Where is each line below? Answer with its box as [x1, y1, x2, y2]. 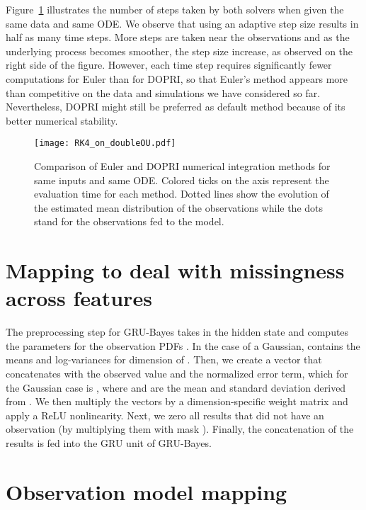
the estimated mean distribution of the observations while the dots [34, 200, 324, 215]
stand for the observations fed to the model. [34, 214, 224, 229]
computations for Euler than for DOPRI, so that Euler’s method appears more [6, 71, 348, 86]
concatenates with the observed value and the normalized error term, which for [6, 366, 348, 381]
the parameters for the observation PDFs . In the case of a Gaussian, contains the [6, 338, 360, 353]
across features [6, 283, 152, 312]
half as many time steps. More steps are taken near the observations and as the [6, 30, 350, 45]
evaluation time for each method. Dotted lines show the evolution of [34, 186, 329, 201]
